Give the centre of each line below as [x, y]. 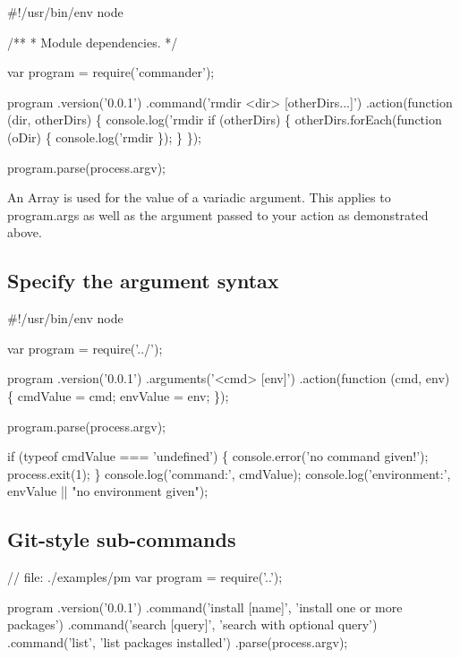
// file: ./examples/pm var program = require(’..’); [145, 577]
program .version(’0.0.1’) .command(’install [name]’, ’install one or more [205, 607]
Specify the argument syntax [143, 281]
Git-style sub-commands [122, 539]
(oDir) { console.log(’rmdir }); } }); [105, 137]
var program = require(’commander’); [111, 72]
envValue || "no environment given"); [108, 491]
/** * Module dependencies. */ [93, 42]
